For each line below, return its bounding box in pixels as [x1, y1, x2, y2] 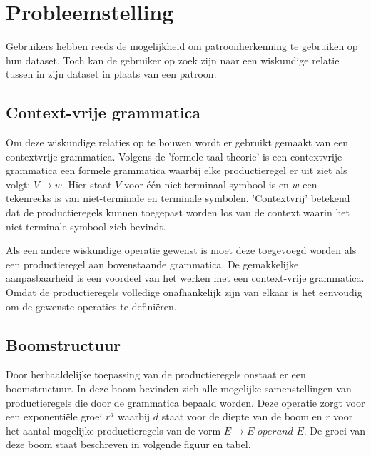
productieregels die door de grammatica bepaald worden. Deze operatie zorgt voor [6, 395, 365, 410]
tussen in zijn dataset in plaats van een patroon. [6, 66, 217, 81]
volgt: [6, 176, 31, 191]
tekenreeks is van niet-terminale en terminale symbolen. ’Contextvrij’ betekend [6, 191, 350, 206]
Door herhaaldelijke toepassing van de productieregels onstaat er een [6, 367, 306, 382]
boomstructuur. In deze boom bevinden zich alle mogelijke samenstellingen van [6, 381, 352, 396]
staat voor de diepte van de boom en [161, 409, 322, 424]
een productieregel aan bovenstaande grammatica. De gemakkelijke [6, 256, 299, 271]
